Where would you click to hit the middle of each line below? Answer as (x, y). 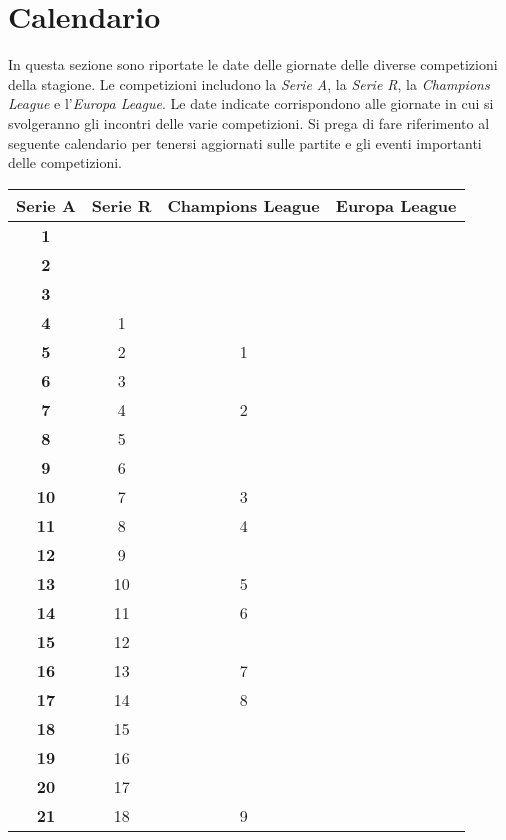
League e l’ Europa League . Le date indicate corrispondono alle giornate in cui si (251, 103)
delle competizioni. (65, 162)
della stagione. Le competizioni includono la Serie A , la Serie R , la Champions (249, 83)
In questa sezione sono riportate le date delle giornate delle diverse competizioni (253, 64)
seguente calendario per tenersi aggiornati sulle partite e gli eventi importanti (245, 142)
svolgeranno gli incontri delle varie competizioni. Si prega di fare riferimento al (249, 122)
